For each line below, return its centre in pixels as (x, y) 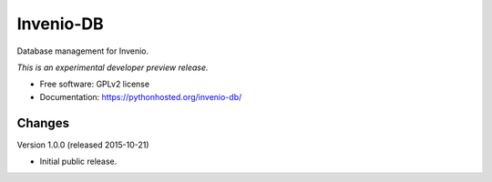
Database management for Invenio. (83, 51)
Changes (43, 123)
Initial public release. (78, 162)
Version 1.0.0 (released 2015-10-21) (83, 145)
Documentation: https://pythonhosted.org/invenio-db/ (141, 96)
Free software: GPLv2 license (95, 84)
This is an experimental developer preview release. (113, 67)
